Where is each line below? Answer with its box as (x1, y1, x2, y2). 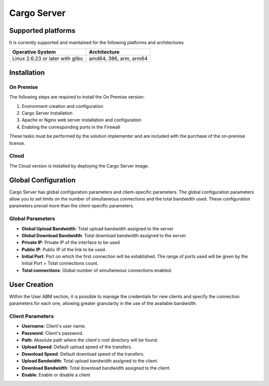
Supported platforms (9, 26, 76, 35)
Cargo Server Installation (21, 110, 73, 116)
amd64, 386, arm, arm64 (89, 55, 148, 62)
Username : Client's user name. (21, 323, 86, 329)
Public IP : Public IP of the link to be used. (21, 246, 107, 252)
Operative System (12, 49, 56, 56)
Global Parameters (9, 215, 55, 222)
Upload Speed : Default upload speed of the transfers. (21, 344, 133, 350)
